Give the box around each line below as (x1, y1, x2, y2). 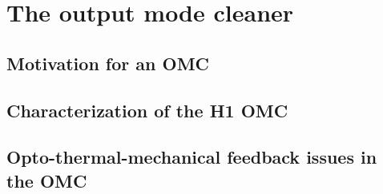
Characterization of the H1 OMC (6, 97, 288, 122)
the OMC (6, 168, 87, 192)
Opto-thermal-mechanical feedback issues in (6, 145, 377, 169)
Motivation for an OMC (6, 50, 210, 75)
